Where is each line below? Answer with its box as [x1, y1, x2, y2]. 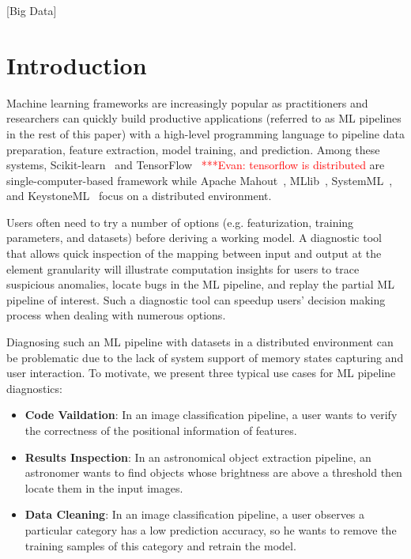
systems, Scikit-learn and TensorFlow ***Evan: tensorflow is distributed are [6, 157, 385, 173]
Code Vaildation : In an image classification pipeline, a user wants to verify [25, 406, 398, 423]
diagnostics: [6, 380, 62, 396]
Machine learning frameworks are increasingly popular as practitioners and [6, 94, 368, 111]
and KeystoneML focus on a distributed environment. [6, 187, 272, 204]
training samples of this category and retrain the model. [25, 537, 296, 553]
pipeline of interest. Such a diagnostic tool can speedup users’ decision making [6, 291, 386, 308]
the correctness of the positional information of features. [25, 422, 297, 438]
